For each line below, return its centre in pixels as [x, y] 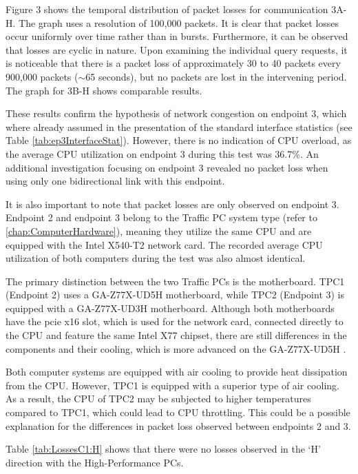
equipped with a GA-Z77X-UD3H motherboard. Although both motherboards [170, 308]
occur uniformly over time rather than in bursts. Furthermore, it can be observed [177, 36]
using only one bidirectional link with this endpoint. [115, 181]
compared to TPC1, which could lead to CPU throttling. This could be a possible [178, 412]
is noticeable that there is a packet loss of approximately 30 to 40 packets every [173, 63]
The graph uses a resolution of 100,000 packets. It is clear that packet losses [179, 22]
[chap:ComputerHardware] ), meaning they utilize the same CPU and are [159, 230]
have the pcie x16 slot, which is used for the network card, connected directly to [175, 321]
